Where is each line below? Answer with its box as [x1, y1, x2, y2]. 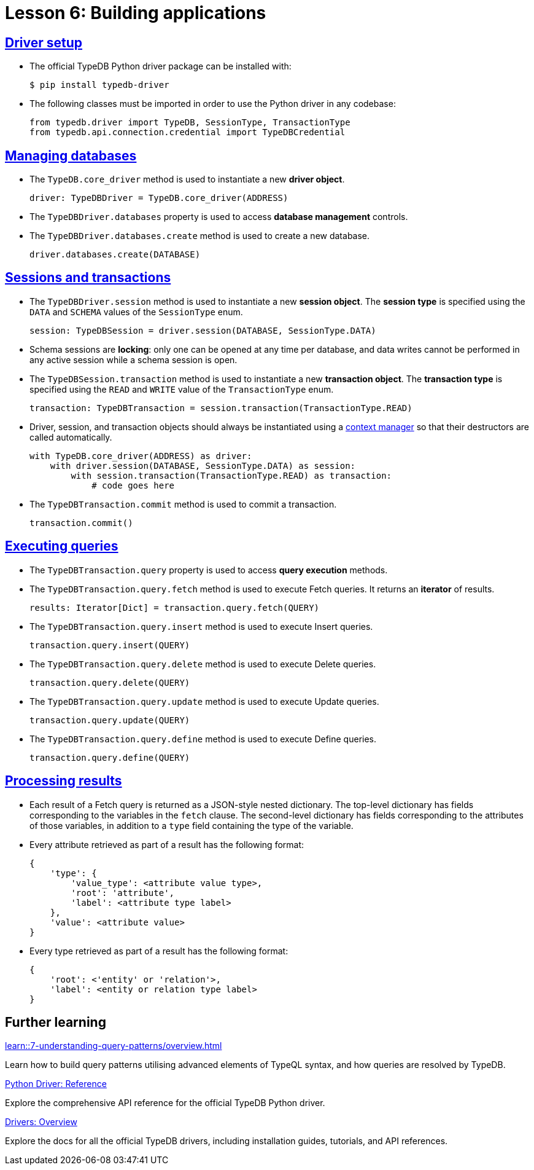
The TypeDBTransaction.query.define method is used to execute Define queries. [29, 733, 377, 744]
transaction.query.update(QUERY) [29, 715, 190, 725]
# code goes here [91, 480, 175, 490]
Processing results [5, 773, 122, 789]
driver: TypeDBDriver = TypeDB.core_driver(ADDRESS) [29, 193, 288, 203]
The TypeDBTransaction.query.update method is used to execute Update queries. [29, 696, 379, 707]
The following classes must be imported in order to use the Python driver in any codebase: [29, 98, 396, 109]
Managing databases [5, 147, 137, 163]
